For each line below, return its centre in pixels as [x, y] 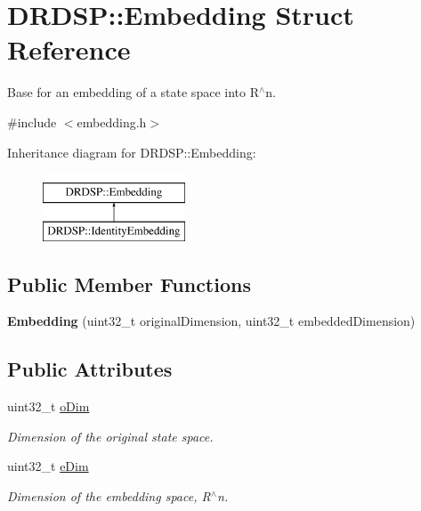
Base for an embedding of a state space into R [133, 92]
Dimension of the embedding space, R [109, 496]
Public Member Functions [129, 284]
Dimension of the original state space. [110, 436]
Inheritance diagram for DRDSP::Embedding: [132, 152]
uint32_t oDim [49, 406]
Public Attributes [90, 369]
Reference [69, 49]
